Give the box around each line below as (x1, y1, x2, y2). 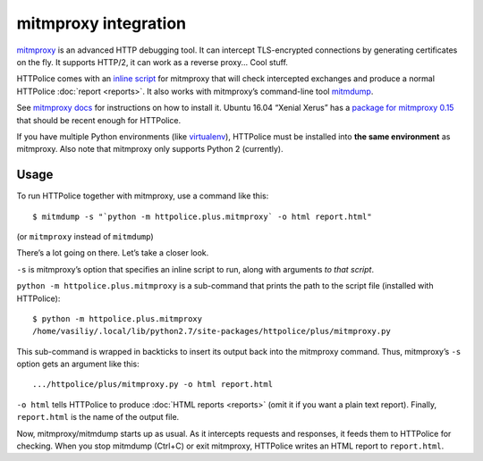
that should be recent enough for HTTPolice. (16, 114, 182, 125)
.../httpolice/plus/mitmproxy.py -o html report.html (32, 380, 273, 390)
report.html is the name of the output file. (16, 412, 180, 423)
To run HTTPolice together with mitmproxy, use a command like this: (16, 190, 269, 201)
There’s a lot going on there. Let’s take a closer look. (16, 247, 209, 258)
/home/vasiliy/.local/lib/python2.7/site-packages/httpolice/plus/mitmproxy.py (32, 326, 391, 337)
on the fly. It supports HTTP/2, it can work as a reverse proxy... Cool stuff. (16, 56, 288, 67)
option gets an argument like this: (16, 358, 140, 370)
